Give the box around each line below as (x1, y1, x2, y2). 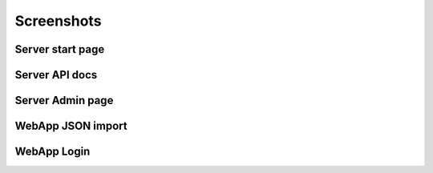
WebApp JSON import (14, 119, 127, 133)
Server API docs (14, 68, 98, 82)
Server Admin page (14, 94, 114, 107)
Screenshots (14, 12, 102, 30)
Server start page (14, 42, 105, 56)
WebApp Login (14, 145, 91, 159)
